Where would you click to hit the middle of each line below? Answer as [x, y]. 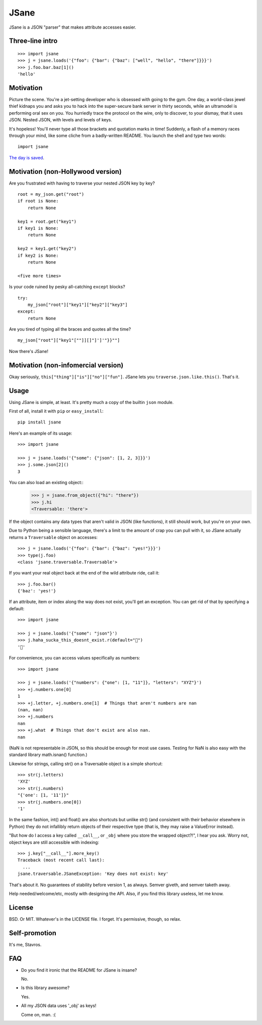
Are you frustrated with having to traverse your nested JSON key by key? [82, 183]
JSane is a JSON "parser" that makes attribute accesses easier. [73, 27]
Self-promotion [33, 933]
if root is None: [38, 201]
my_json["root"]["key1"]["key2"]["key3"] [78, 304]
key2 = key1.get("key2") [47, 249]
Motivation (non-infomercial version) [66, 365]
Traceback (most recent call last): [61, 860]
